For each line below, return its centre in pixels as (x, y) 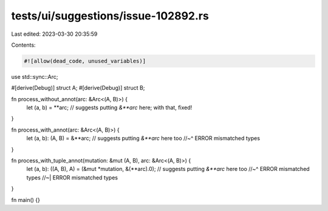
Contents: (23, 45)
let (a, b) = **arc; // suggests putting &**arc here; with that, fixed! (109, 108)
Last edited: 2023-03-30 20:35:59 (54, 34)
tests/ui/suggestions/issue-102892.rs (110, 16)
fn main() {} (26, 199)
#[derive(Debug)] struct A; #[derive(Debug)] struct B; (78, 88)
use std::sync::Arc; (35, 76)
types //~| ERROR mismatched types (72, 177)
